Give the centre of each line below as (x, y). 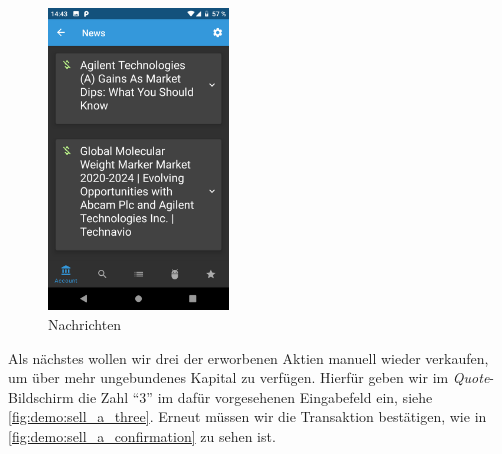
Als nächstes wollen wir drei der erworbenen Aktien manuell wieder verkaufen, (248, 357)
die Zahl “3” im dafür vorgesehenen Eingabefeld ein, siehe (255, 396)
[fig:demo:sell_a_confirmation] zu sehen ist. (142, 435)
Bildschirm (41, 396)
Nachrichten (85, 323)
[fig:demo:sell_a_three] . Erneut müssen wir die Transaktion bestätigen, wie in (247, 416)
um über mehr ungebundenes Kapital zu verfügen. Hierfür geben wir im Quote (249, 377)
